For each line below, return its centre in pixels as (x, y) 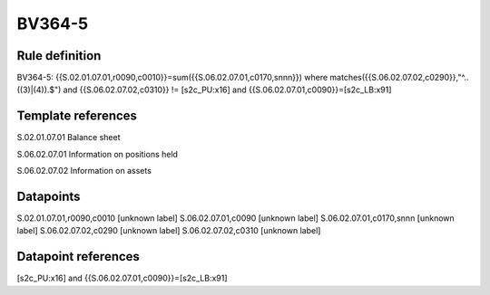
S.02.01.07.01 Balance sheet (69, 138)
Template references (77, 116)
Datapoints (49, 196)
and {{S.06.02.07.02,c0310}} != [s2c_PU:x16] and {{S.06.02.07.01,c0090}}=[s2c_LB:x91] (227, 90)
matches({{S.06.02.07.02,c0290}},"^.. (399, 78)
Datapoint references (78, 257)
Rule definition (59, 56)
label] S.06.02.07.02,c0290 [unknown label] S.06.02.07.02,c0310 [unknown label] (169, 231)
